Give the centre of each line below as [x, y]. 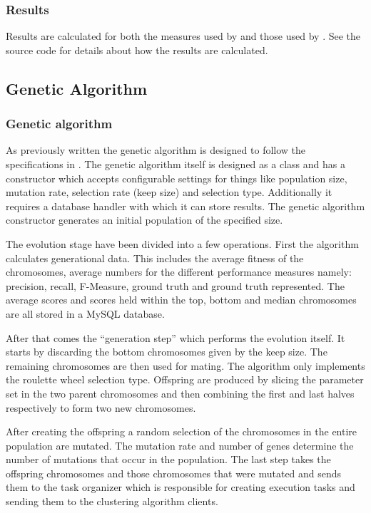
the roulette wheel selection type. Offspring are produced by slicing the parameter [185, 379]
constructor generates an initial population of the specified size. [144, 220]
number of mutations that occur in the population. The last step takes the [168, 459]
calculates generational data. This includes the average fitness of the [155, 258]
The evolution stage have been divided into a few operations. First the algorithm [182, 243]
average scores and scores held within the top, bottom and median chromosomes [181, 300]
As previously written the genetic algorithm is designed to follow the [156, 150]
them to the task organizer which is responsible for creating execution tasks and [181, 487]
